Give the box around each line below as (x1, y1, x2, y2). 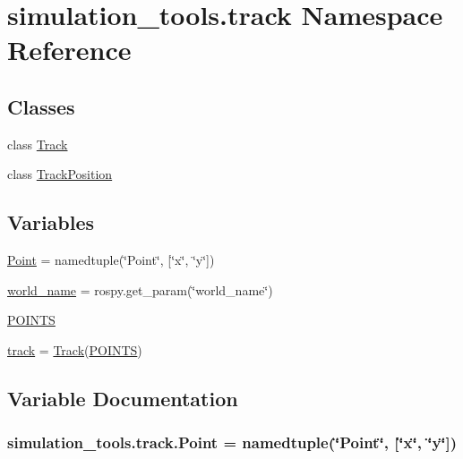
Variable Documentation (7, 384, 238, 412)
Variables (7, 208, 95, 236)
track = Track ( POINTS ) (7, 340, 142, 359)
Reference (7, 31, 132, 68)
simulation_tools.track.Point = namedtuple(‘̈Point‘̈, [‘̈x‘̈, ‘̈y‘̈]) (7, 431, 458, 454)
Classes (7, 92, 75, 120)
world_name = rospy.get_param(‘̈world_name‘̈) (7, 280, 273, 299)
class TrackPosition (7, 165, 113, 183)
